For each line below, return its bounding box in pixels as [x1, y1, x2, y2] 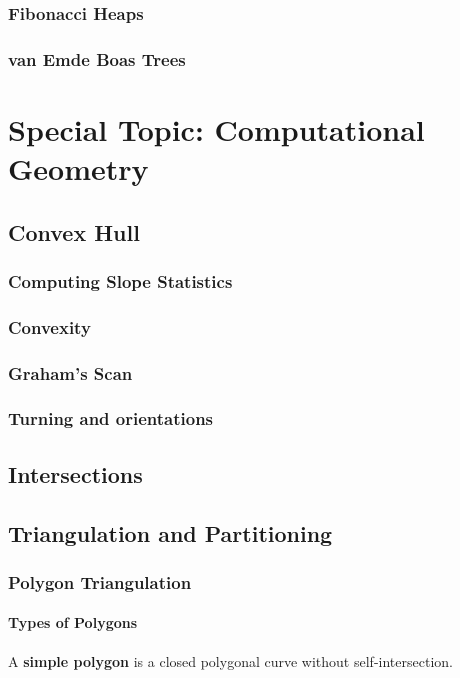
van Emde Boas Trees [8, 46, 186, 71]
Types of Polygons [8, 612, 138, 633]
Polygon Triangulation [8, 569, 192, 594]
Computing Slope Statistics [8, 268, 233, 293]
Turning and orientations [8, 406, 214, 431]
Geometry [8, 148, 149, 189]
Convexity [8, 314, 91, 339]
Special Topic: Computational [8, 108, 425, 149]
